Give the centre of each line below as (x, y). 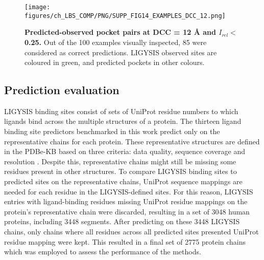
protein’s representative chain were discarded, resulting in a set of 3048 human (127, 211)
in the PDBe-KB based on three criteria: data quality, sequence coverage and (125, 151)
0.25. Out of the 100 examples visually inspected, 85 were (116, 42)
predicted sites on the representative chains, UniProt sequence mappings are (123, 181)
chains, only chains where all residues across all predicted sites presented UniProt (131, 232)
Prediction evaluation (62, 90)
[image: (38, 7)
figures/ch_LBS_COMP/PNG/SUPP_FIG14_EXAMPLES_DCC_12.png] (125, 16)
